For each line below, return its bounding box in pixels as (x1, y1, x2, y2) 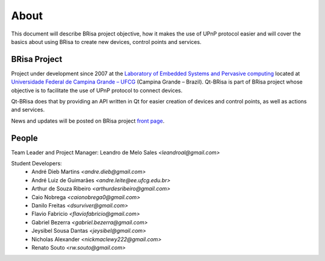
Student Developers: (11, 160, 63, 167)
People (11, 133, 39, 143)
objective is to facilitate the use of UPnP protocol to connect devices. (11, 87, 183, 94)
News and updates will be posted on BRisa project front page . (11, 117, 165, 124)
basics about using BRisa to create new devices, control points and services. (11, 38, 202, 45)
